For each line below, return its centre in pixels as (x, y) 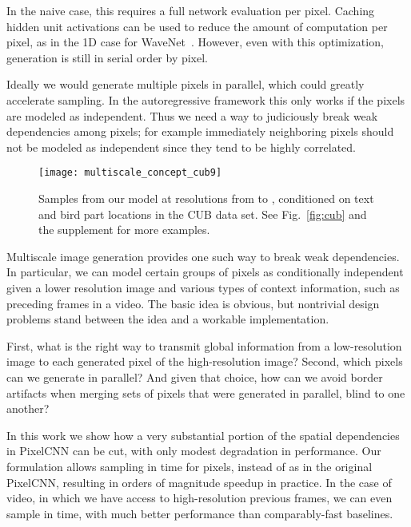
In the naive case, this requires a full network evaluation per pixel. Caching (191, 10)
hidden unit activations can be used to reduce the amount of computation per (197, 26)
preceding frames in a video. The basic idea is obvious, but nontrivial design (193, 303)
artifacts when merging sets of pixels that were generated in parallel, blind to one (206, 392)
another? (28, 408)
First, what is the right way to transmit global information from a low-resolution (204, 345)
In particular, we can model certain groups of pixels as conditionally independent (205, 272)
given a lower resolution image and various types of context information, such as (203, 287)
